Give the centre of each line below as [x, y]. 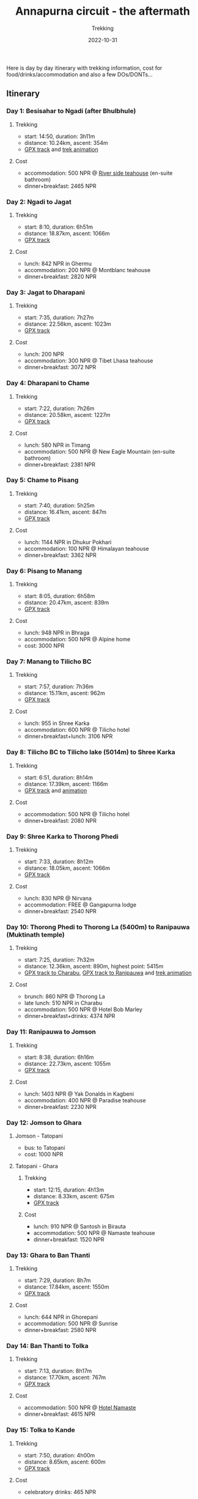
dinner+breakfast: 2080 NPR [60, 820]
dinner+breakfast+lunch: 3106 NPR [68, 736]
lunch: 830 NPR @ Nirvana [58, 898]
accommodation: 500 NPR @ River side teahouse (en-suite [98, 173]
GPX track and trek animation [61, 149]
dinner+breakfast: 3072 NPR [60, 367]
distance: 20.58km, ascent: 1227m [68, 414]
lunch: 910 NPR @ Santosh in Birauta [80, 1226]
